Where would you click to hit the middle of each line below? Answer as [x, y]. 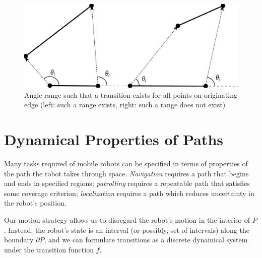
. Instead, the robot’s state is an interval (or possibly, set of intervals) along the [127, 230]
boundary [19, 240]
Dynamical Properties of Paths [114, 139]
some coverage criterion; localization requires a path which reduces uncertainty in [129, 193]
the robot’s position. [35, 203]
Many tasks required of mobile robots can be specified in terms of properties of [126, 163]
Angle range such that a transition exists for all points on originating [131, 94]
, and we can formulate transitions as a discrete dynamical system [146, 240]
